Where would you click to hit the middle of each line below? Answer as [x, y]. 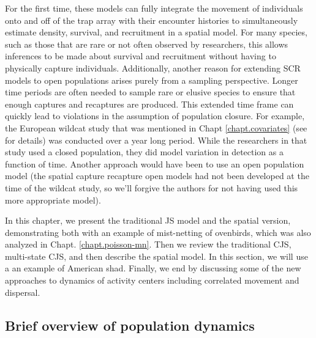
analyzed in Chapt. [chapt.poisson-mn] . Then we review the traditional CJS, [148, 244]
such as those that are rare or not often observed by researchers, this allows [147, 44]
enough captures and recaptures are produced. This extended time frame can [149, 104]
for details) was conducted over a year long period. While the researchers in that [156, 140]
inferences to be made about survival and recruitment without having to [141, 56]
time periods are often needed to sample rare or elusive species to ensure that [150, 92]
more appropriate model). [53, 200]
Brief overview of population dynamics [130, 325]
